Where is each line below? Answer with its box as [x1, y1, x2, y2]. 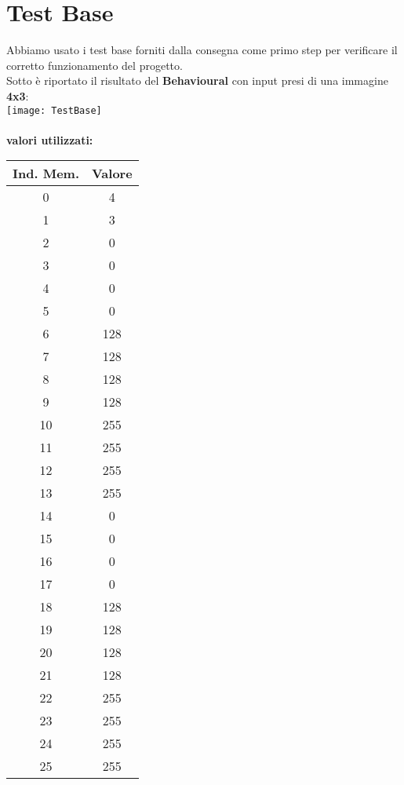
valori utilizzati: [6, 131, 93, 148]
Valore [92, 164, 133, 183]
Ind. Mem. [13, 164, 79, 183]
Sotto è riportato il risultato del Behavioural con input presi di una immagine [6, 72, 388, 89]
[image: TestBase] [6, 104, 102, 116]
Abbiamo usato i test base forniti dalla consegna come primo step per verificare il [6, 42, 398, 58]
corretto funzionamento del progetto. [6, 57, 183, 73]
